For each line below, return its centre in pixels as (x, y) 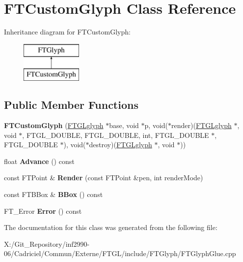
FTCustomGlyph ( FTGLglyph (54, 125)
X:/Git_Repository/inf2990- (47, 244)
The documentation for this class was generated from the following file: (111, 227)
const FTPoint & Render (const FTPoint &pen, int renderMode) (104, 178)
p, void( (156, 125)
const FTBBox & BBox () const (54, 194)
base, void (124, 125)
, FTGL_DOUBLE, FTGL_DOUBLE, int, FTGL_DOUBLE (116, 135)
